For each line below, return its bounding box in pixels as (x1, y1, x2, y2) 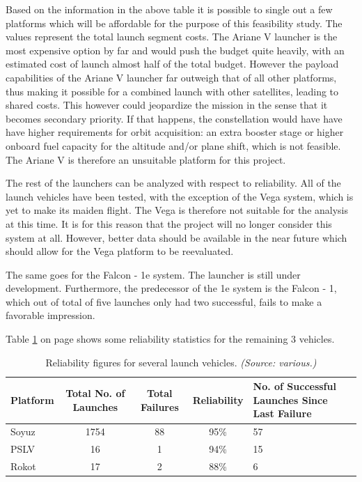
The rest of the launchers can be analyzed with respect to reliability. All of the (6, 176, 341, 190)
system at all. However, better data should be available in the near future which (6, 230, 347, 244)
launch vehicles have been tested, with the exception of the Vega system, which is (6, 189, 354, 203)
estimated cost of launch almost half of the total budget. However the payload (6, 56, 339, 71)
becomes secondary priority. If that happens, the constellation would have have (6, 111, 343, 125)
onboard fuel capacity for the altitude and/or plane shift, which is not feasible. (6, 138, 341, 153)
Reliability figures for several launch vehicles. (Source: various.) (45, 355, 317, 369)
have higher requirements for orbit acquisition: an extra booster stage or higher (6, 125, 344, 139)
